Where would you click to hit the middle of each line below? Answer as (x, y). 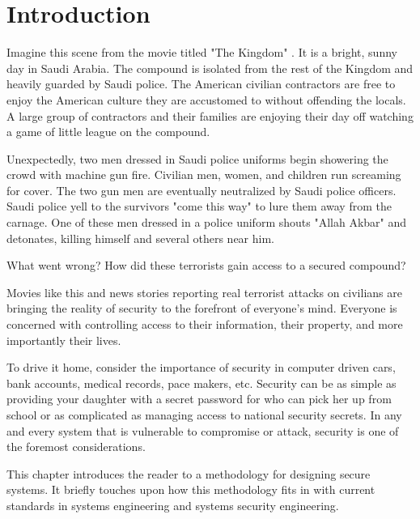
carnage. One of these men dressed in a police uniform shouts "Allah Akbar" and (207, 222)
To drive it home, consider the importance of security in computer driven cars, (201, 367)
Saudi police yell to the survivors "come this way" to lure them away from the (199, 206)
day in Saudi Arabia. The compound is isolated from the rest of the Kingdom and (210, 68)
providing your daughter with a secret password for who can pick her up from (199, 399)
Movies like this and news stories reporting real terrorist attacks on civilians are (204, 292)
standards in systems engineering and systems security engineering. (173, 505)
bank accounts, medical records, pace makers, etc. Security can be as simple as (202, 383)
